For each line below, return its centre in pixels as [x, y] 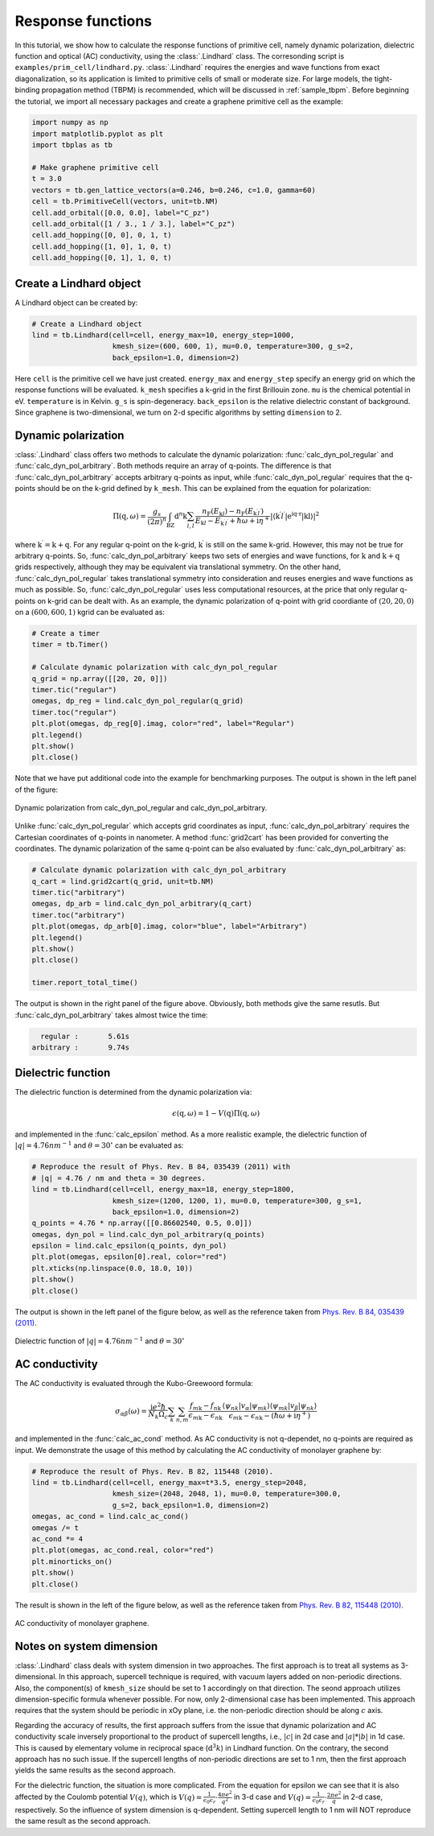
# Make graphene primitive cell [96, 168]
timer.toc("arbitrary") [79, 915]
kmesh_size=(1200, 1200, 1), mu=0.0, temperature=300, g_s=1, [237, 1201]
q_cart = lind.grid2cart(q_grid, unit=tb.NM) [123, 881]
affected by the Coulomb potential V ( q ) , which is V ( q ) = [108, 1797]
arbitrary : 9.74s [81, 1047]
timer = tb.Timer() [70, 645]
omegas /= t [55, 1528]
